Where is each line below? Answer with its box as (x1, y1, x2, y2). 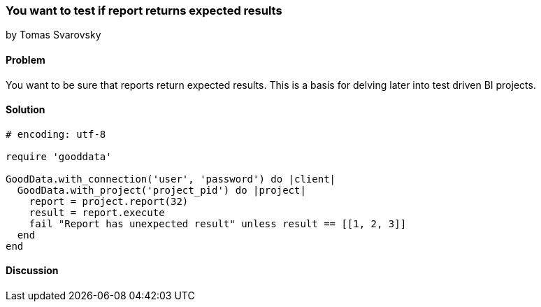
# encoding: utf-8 (6, 128, 106, 140)
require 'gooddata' (6, 150, 112, 162)
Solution (6, 103, 45, 116)
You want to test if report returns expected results (6, 3, 282, 17)
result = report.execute (29, 206, 165, 218)
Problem (6, 53, 45, 66)
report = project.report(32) (29, 195, 189, 207)
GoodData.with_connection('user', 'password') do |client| (6, 173, 336, 185)
